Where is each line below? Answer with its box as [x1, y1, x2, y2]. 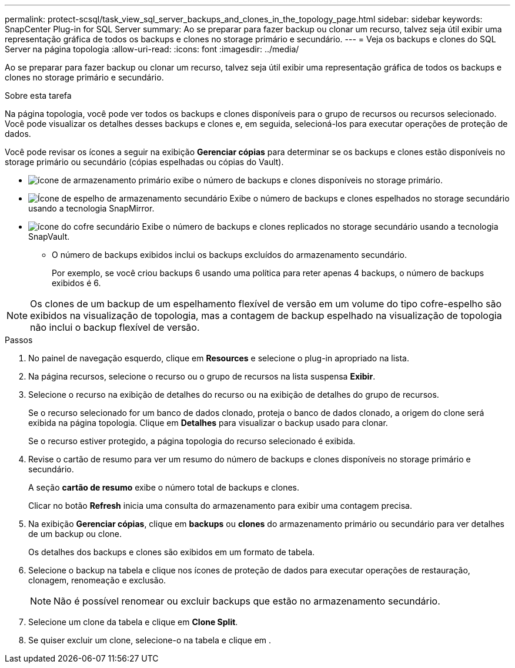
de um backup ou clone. [28, 529, 122, 539]
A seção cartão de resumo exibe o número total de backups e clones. [28, 482, 299, 492]
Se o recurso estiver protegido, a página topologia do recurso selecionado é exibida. [28, 436, 356, 446]
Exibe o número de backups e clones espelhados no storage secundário [229, 193, 510, 203]
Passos [5, 335, 33, 345]
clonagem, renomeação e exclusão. [28, 575, 166, 585]
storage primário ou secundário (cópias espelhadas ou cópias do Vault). [5, 157, 284, 167]
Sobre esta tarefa [5, 90, 72, 100]
